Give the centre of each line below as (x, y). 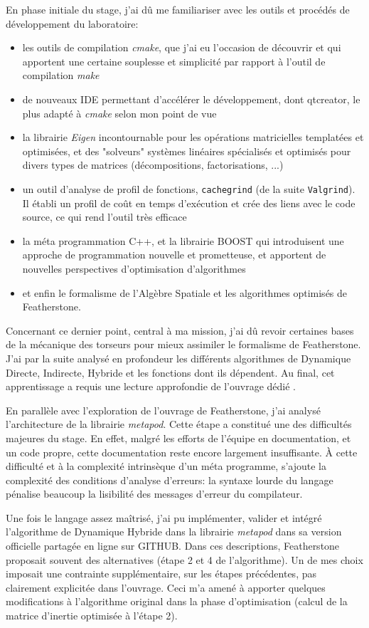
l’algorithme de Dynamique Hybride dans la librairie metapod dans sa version (174, 532)
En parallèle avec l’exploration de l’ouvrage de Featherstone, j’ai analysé (163, 410)
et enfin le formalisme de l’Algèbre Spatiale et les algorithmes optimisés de (185, 292)
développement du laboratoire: (72, 23)
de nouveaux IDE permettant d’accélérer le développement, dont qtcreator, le (191, 99)
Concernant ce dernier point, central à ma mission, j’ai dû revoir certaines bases (180, 330)
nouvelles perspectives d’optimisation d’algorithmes (134, 268)
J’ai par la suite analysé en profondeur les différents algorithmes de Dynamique (178, 358)
